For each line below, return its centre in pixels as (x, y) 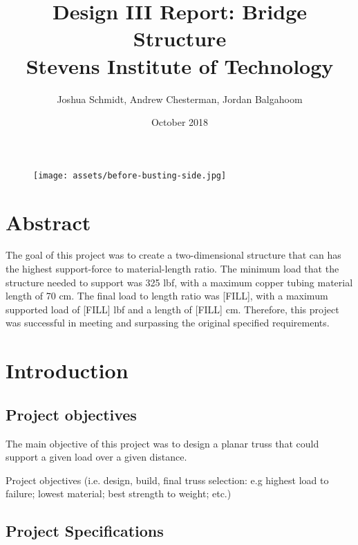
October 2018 (180, 122)
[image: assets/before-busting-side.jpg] (130, 175)
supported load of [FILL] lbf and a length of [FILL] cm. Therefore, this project (172, 309)
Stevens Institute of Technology (180, 65)
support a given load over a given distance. (96, 457)
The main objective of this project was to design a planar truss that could (162, 443)
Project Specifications (85, 531)
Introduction (67, 370)
